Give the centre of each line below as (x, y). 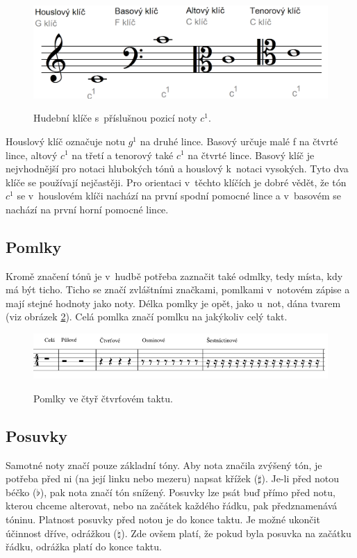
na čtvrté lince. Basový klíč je (251, 155)
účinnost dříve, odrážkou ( (61, 533)
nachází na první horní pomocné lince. (87, 209)
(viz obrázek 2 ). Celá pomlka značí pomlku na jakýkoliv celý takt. (147, 317)
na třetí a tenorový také (123, 155)
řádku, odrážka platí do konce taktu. (84, 547)
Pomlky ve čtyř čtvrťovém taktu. (103, 398)
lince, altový (32, 155)
